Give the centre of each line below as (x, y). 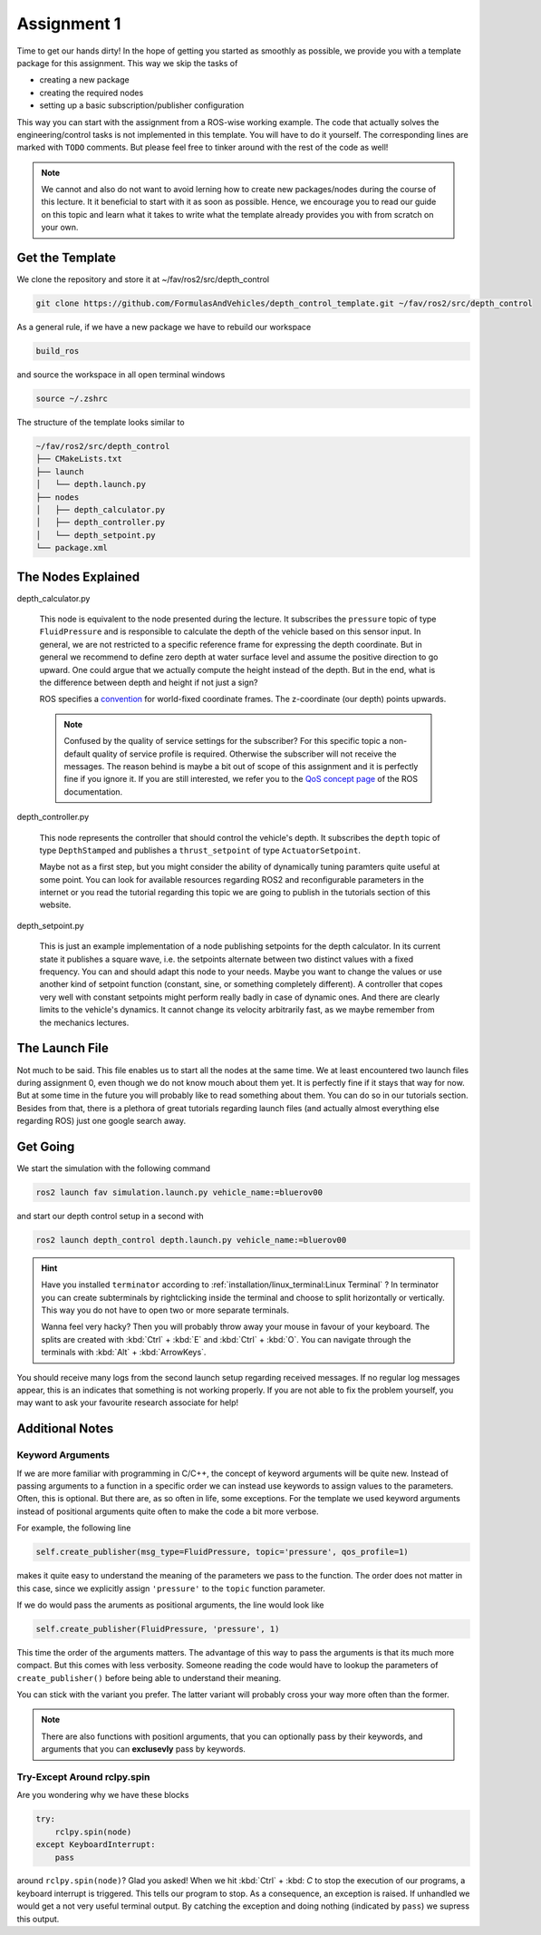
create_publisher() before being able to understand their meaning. (149, 1677)
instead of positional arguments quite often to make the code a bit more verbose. (168, 1511)
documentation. (93, 792)
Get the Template (67, 258)
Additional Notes (65, 1429)
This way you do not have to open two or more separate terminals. (165, 1310)
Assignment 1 (69, 24)
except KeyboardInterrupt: (96, 1845)
